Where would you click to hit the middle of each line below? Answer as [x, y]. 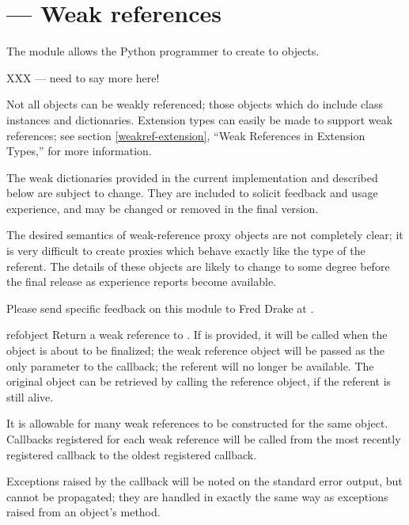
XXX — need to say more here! [83, 77]
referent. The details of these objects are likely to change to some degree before [198, 266]
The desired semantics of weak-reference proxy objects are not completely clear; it [205, 235]
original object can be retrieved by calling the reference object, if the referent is [199, 381]
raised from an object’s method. [83, 512]
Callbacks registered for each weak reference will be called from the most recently [204, 439]
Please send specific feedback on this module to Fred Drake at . [160, 308]
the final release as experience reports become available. [142, 282]
